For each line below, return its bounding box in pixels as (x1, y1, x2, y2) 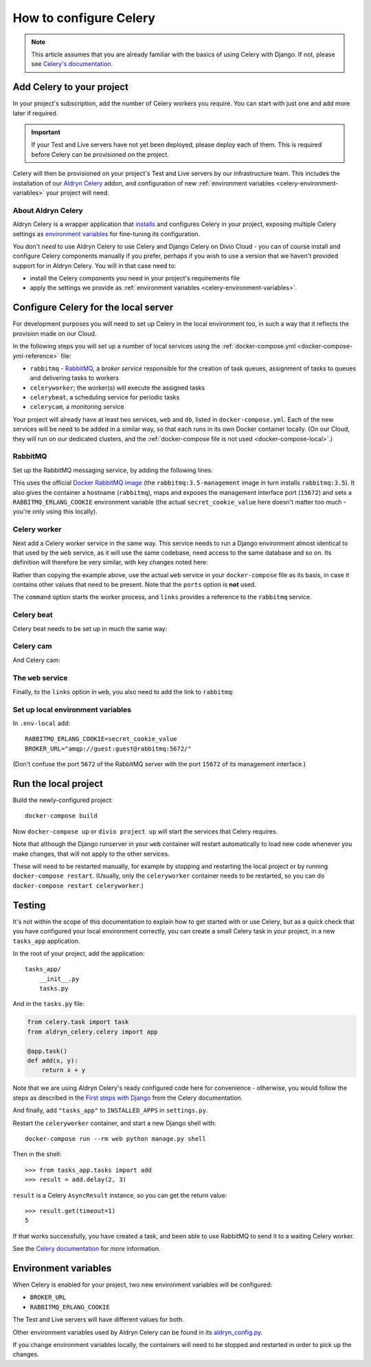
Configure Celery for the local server (12, 302, 174, 313)
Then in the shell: (12, 1150, 62, 1158)
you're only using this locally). (12, 507, 98, 515)
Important (31, 128, 61, 137)
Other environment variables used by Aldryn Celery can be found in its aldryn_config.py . (12, 1328, 263, 1336)
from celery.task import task (27, 1018, 129, 1026)
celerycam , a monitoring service (30, 403, 124, 411)
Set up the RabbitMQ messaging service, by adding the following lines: (12, 466, 213, 474)
